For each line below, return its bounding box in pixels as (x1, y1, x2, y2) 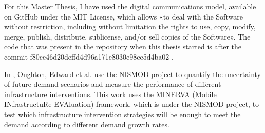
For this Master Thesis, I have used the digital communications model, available (4, 1, 256, 11)
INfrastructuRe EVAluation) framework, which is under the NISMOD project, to (4, 99, 259, 109)
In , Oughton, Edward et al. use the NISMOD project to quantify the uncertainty (4, 68, 261, 79)
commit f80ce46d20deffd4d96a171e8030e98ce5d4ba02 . (4, 51, 174, 62)
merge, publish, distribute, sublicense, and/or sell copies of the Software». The (4, 31, 251, 42)
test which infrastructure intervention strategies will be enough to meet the (4, 108, 241, 119)
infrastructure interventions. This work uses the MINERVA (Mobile (4, 88, 217, 99)
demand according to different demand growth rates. (4, 119, 169, 129)
